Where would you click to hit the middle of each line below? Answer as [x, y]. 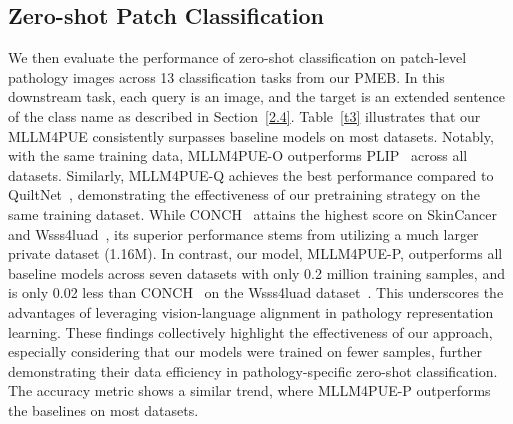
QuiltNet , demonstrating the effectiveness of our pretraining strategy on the [244, 194]
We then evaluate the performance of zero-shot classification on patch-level [237, 57]
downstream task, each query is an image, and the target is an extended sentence [257, 96]
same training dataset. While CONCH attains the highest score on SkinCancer [252, 213]
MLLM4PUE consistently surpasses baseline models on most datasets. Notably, [251, 135]
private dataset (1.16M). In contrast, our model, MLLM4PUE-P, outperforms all [255, 253]
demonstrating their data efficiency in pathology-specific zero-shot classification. [253, 370]
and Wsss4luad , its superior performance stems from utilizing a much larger [243, 233]
